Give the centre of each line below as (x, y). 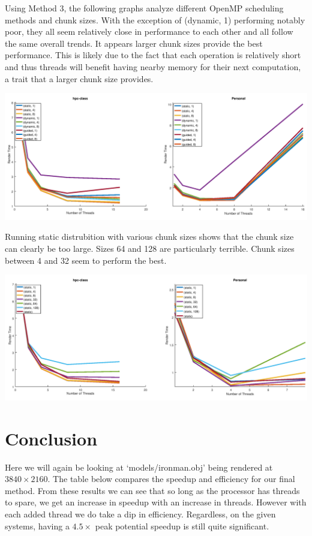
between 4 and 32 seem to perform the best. (86, 260)
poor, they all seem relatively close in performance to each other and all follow (149, 31)
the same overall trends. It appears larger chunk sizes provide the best (134, 43)
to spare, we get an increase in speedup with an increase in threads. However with (156, 502)
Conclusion (51, 438)
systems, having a (37, 526)
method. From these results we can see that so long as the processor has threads (152, 490)
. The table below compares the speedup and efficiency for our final (171, 479)
